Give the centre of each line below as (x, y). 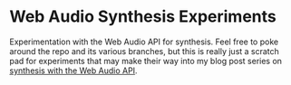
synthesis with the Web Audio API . (73, 71)
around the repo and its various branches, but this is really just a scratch (144, 51)
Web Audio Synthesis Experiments (143, 17)
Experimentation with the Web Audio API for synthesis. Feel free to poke (144, 42)
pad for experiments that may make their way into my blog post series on (146, 61)
